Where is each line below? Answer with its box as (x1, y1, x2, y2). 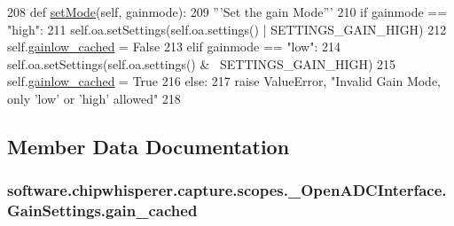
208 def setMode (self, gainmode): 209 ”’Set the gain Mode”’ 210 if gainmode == (7, 3, 448, 20)
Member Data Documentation (7, 132, 290, 160)
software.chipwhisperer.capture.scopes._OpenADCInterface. (7, 179, 447, 201)
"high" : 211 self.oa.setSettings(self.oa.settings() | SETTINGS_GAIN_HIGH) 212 (7, 19, 447, 38)
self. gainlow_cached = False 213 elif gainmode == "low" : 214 (7, 37, 341, 56)
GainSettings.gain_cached (7, 199, 198, 222)
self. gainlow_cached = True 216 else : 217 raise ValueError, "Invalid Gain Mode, (7, 72, 442, 90)
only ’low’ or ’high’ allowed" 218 (7, 89, 181, 107)
